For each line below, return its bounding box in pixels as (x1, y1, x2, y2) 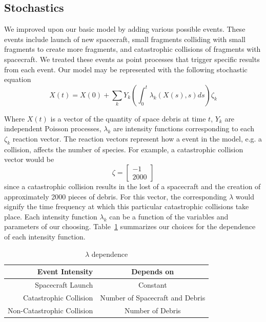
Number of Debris (124, 305, 181, 315)
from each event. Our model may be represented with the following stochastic (4, 64, 248, 74)
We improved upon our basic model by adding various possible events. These (4, 24, 245, 34)
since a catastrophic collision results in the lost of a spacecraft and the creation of (4, 180, 261, 191)
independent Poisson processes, (4, 123, 101, 134)
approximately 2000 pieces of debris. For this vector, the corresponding (4, 191, 227, 202)
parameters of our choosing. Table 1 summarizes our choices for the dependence (4, 221, 256, 232)
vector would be (4, 154, 54, 165)
